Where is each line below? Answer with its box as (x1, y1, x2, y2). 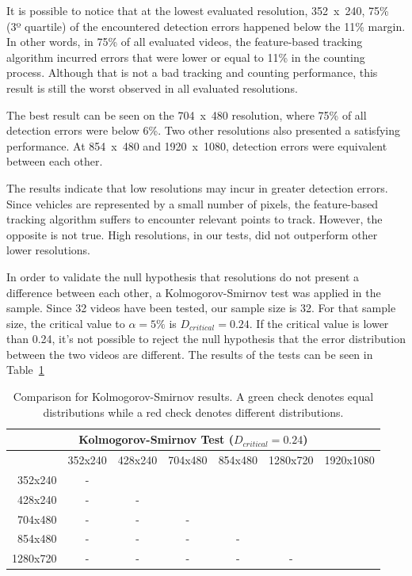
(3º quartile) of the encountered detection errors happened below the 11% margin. (6, 17, 406, 34)
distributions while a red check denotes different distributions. (43, 403, 344, 420)
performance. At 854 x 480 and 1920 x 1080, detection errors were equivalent (6, 137, 387, 154)
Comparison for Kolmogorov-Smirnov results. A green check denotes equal (13, 388, 374, 405)
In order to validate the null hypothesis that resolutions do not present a (6, 268, 360, 284)
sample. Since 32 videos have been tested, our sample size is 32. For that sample (6, 299, 396, 316)
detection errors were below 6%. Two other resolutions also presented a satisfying (6, 122, 400, 139)
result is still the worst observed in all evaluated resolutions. (6, 79, 298, 96)
